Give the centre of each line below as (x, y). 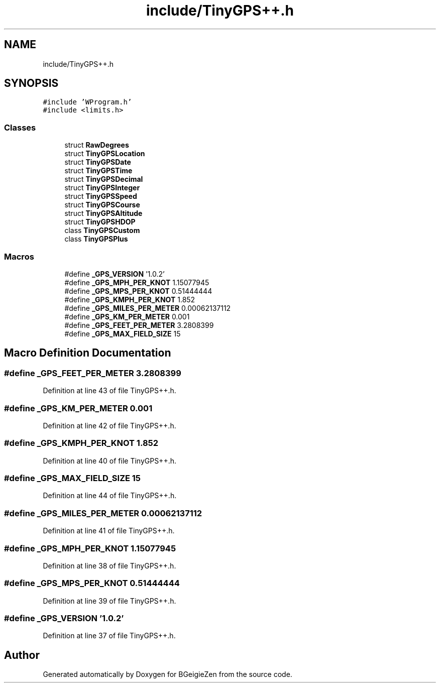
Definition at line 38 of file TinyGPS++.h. (109, 565)
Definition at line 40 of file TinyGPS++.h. (109, 461)
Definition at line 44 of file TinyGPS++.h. (110, 496)
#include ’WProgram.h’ (87, 102)
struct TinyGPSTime (98, 171)
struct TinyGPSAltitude (103, 213)
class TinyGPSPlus (96, 239)
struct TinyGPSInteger (102, 188)
